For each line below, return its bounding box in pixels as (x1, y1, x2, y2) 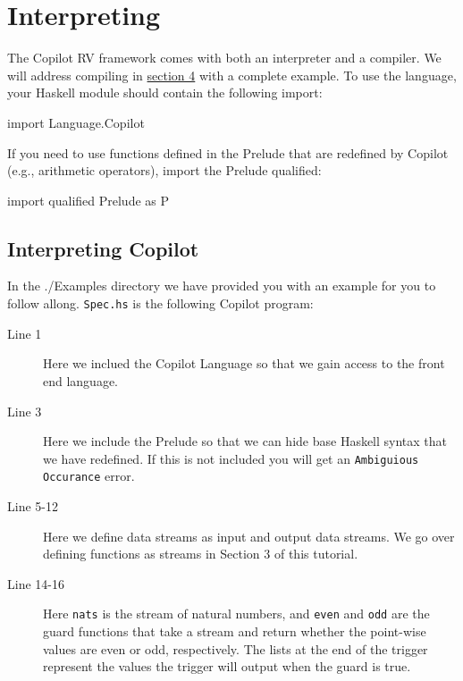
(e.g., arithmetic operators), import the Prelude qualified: (7, 161, 322, 180)
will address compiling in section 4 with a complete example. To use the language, (7, 65, 457, 84)
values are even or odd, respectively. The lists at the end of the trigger (43, 639, 428, 658)
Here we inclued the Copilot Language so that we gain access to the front (43, 354, 445, 373)
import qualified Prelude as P (7, 190, 170, 209)
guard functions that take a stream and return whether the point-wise (43, 622, 426, 641)
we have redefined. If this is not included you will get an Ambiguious (43, 449, 419, 467)
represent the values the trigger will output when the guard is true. (43, 657, 411, 676)
